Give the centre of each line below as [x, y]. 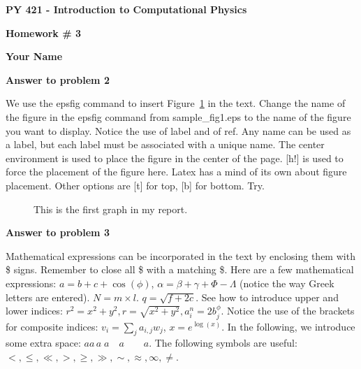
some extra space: [43, 343]
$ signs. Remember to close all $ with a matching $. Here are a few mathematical [180, 269]
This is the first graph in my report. [111, 209]
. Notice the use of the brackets [288, 311]
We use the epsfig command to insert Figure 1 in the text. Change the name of [176, 103]
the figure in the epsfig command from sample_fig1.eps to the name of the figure [178, 116]
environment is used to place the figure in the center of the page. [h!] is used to [175, 158]
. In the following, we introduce [288, 326]
